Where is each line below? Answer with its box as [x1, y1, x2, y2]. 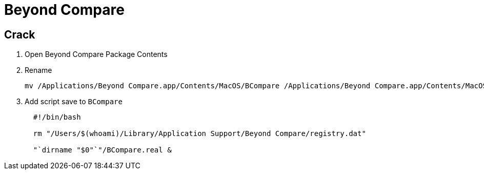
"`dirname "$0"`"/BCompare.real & [33, 146, 172, 154]
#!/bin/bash [33, 113, 81, 122]
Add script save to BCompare [25, 97, 123, 106]
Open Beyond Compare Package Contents [25, 50, 168, 59]
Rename [25, 66, 52, 75]
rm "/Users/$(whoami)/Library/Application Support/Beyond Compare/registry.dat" [33, 129, 366, 138]
